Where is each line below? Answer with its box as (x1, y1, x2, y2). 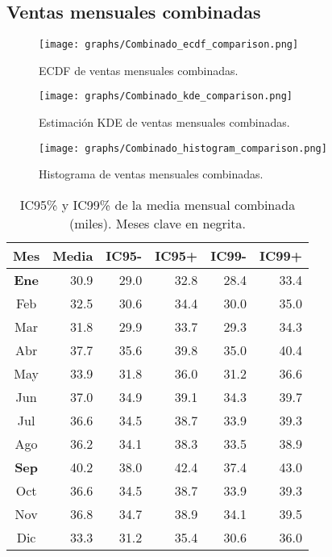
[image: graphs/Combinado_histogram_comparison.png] (39, 142, 327, 154)
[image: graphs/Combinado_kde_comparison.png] (39, 90, 293, 103)
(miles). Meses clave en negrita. (69, 213, 246, 232)
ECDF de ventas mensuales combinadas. (39, 61, 239, 78)
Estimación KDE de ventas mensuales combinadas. (39, 114, 290, 131)
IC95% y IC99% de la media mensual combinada (19, 195, 296, 214)
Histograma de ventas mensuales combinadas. (39, 165, 264, 182)
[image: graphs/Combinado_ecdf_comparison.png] (39, 39, 299, 51)
